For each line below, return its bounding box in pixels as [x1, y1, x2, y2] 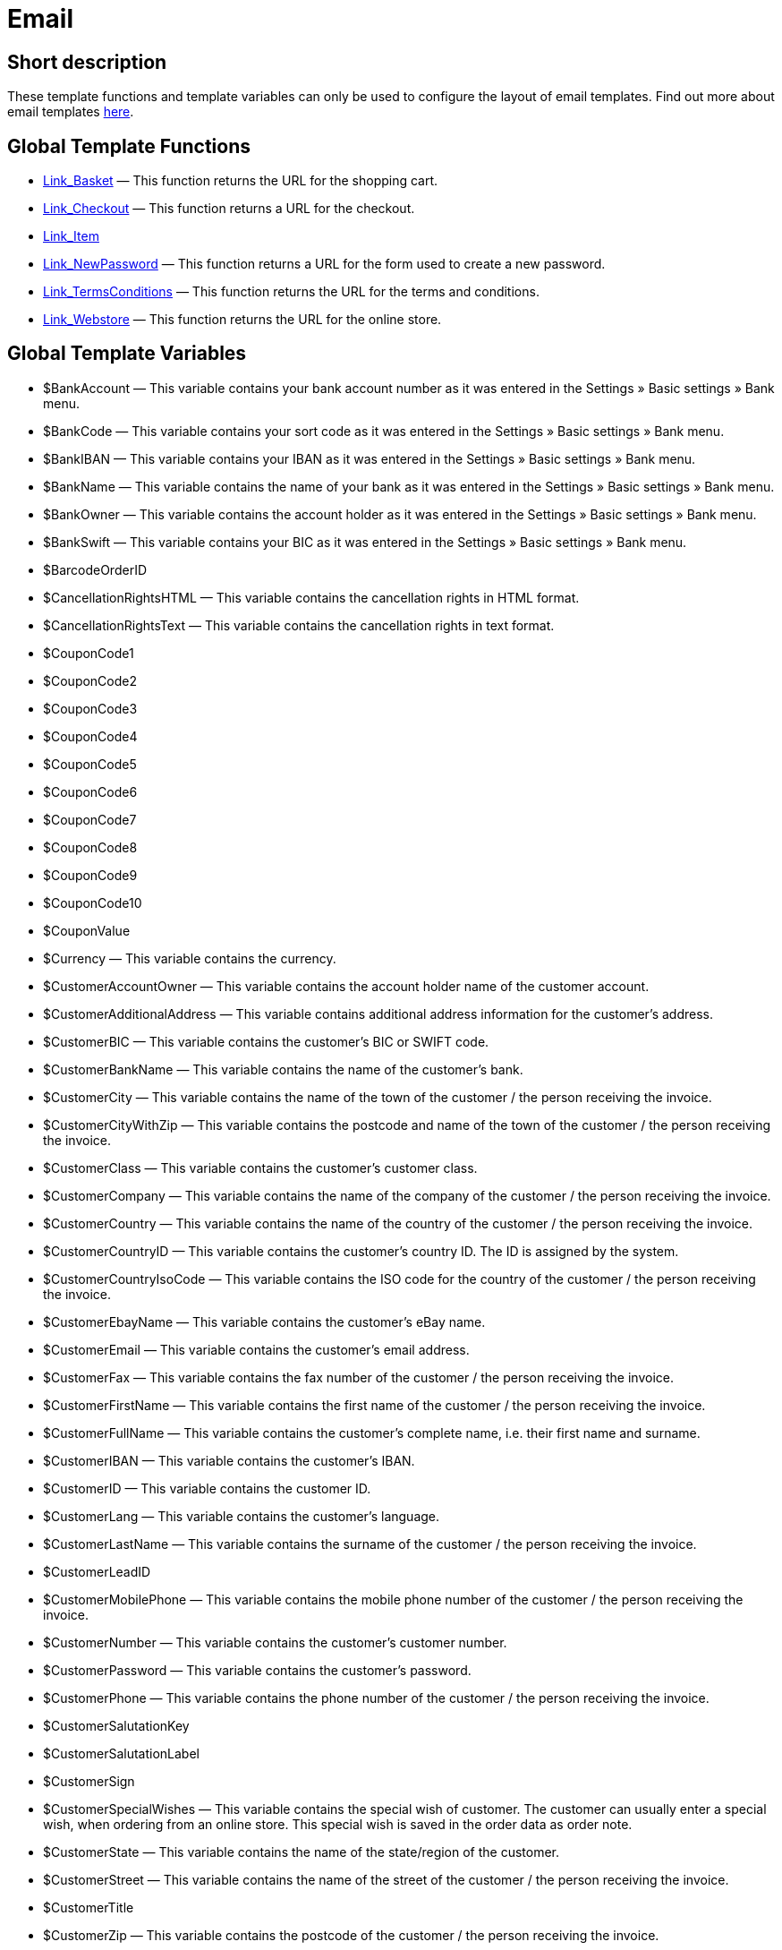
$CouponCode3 [43, 700, 138, 716]
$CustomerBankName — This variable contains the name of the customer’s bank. [43, 1061, 523, 1077]
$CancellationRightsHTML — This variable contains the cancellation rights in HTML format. [43, 589, 580, 605]
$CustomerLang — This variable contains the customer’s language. [43, 1508, 440, 1524]
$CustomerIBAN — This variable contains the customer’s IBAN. [43, 1452, 415, 1468]
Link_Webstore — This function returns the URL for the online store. [43, 312, 442, 328]
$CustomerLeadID [43, 1563, 151, 1579]
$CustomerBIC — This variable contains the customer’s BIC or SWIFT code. [43, 1033, 489, 1049]
